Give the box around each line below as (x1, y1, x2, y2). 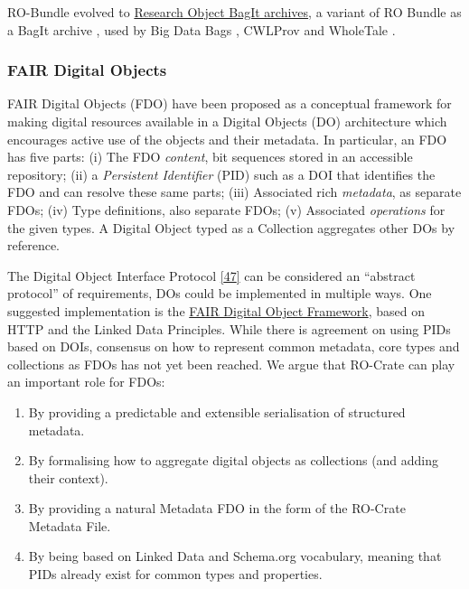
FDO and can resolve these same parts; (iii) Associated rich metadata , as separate (7, 182, 462, 201)
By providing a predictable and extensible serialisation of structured (28, 402, 406, 421)
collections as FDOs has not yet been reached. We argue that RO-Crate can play (7, 354, 455, 373)
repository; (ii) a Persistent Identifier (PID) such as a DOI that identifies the (7, 164, 436, 183)
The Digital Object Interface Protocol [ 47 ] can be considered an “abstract (7, 266, 416, 285)
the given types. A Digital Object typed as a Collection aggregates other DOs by (7, 218, 455, 237)
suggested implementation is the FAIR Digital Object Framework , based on (7, 301, 425, 320)
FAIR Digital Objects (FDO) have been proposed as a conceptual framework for (7, 94, 452, 113)
